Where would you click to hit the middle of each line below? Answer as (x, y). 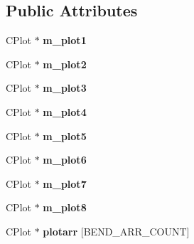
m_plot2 (65, 64)
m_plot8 (65, 207)
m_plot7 (65, 183)
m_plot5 (65, 136)
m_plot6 (65, 160)
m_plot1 (65, 40)
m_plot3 (65, 88)
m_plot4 (65, 111)
